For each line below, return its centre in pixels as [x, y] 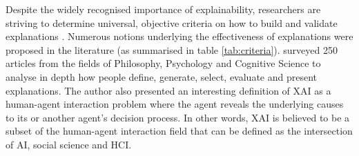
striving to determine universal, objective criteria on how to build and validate [172, 22]
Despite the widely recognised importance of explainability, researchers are [163, 9]
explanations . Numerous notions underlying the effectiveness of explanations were [179, 36]
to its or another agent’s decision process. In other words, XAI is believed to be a [178, 117]
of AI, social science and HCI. [69, 144]
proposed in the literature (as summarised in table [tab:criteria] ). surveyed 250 [172, 49]
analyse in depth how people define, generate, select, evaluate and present [162, 76]
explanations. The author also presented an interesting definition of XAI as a [168, 90]
